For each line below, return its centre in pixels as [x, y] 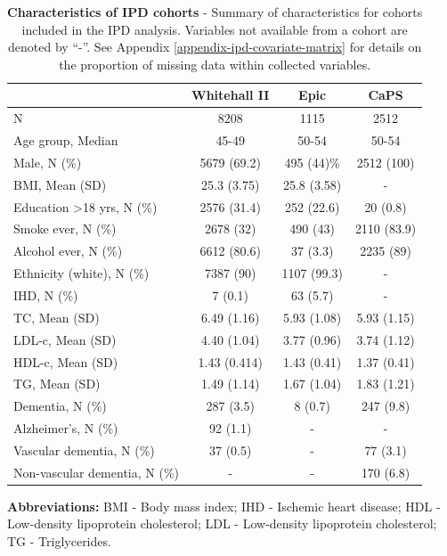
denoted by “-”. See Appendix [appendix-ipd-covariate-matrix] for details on [215, 47]
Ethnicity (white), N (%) [81, 273]
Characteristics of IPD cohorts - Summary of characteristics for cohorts [215, 12]
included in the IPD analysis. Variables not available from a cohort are [215, 29]
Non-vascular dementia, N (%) [96, 472]
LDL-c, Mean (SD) [65, 339]
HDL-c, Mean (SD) [66, 361]
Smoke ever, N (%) [65, 229]
